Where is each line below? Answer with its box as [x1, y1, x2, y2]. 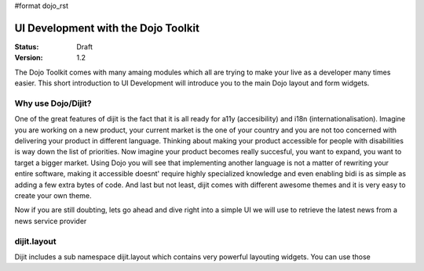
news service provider [14, 216, 87, 226]
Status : [14, 42, 39, 51]
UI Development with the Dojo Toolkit [14, 21, 200, 34]
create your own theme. [14, 190, 92, 200]
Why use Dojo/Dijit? [14, 98, 92, 109]
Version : [14, 53, 43, 63]
